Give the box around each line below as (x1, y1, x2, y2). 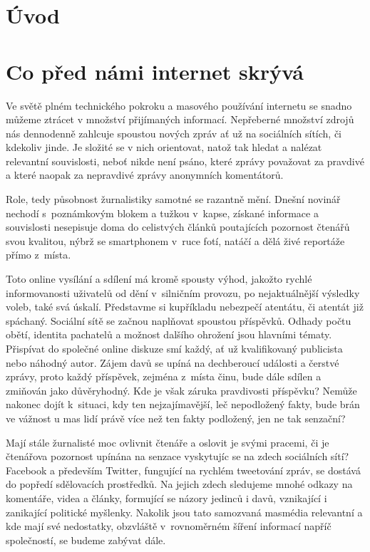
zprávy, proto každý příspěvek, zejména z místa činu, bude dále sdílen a (6, 369, 322, 384)
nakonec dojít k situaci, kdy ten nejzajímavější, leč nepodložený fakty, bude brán (6, 397, 360, 412)
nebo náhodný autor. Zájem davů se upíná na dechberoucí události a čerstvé (6, 355, 339, 370)
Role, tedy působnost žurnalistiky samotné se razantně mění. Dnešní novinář (6, 192, 341, 207)
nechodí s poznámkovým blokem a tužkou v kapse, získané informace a (6, 205, 319, 220)
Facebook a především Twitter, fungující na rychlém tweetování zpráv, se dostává (6, 462, 361, 477)
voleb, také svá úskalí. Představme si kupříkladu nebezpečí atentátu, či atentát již (6, 299, 364, 314)
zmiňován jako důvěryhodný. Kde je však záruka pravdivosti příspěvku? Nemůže (6, 382, 357, 397)
